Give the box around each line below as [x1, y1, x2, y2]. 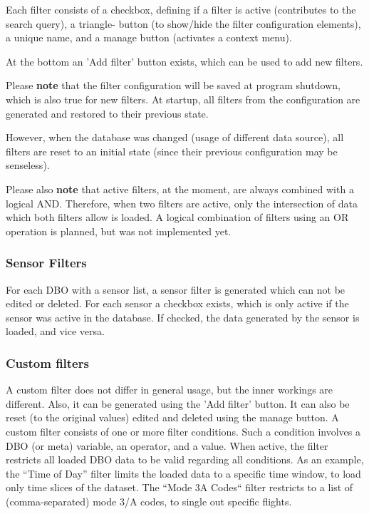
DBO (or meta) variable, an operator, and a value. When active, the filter [6, 438, 328, 453]
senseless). [6, 158, 50, 173]
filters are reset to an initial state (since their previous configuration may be [6, 143, 338, 158]
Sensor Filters [6, 254, 87, 272]
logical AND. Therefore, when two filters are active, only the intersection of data [6, 195, 358, 210]
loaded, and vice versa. [6, 324, 105, 339]
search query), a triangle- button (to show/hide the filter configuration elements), [6, 16, 361, 31]
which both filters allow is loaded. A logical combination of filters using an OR [6, 210, 349, 225]
